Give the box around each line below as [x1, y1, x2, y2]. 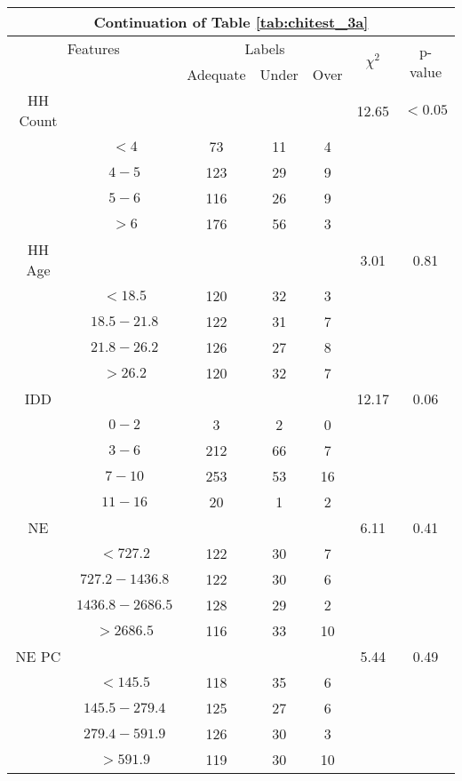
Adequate [187, 64, 246, 84]
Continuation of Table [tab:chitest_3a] [93, 12, 369, 32]
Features [67, 38, 120, 59]
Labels [244, 38, 285, 59]
